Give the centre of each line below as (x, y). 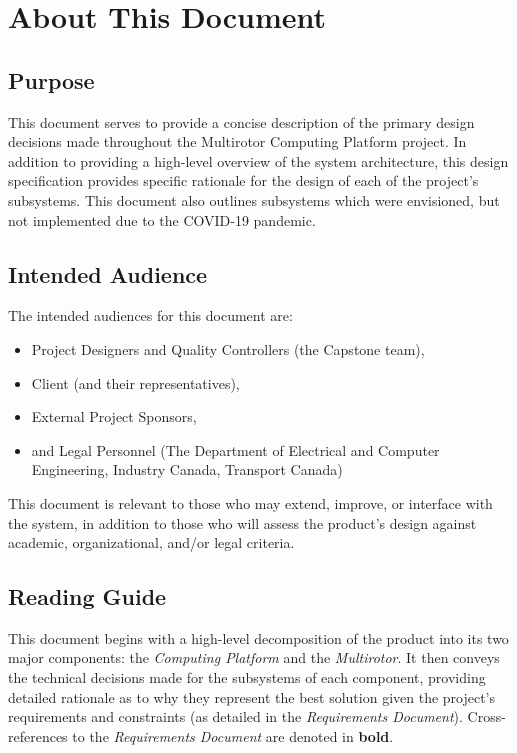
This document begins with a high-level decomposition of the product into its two (258, 637)
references (38, 735)
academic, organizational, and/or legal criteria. (151, 542)
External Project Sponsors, (114, 416)
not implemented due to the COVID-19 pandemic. (162, 219)
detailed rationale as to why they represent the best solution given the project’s (252, 696)
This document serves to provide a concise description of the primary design (241, 121)
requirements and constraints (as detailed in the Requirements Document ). (235, 716)
